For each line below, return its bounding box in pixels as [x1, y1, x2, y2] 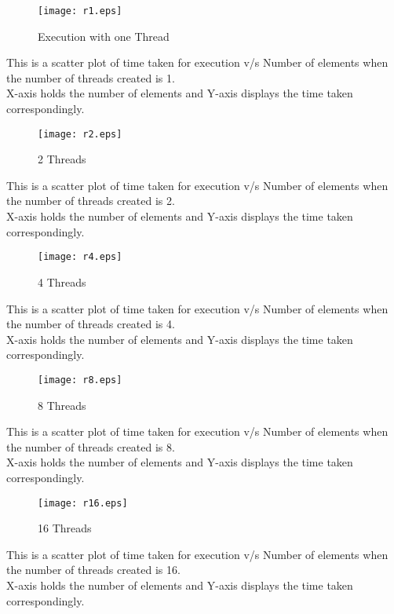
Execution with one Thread [38, 27, 170, 44]
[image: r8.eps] [38, 374, 122, 386]
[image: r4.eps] [38, 251, 122, 263]
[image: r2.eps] [38, 128, 122, 140]
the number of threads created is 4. [6, 316, 175, 332]
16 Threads [38, 520, 92, 536]
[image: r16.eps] [38, 497, 128, 509]
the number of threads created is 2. [6, 192, 175, 209]
